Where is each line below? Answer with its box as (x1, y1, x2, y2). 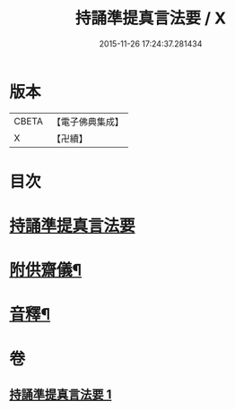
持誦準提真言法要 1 (9, 387, 112, 403)
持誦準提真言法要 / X (74, 8, 227, 29)
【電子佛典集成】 (51, 115, 124, 128)
